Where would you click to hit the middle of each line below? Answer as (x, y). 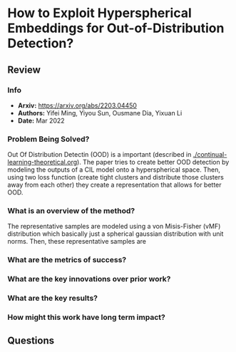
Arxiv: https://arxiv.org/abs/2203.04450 (77, 105)
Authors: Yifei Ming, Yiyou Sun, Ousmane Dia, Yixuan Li (100, 113)
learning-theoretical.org (42, 162)
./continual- (210, 155)
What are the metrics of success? (67, 260)
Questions (31, 340)
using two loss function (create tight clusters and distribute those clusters (116, 177)
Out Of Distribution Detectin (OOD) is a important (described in (99, 155)
